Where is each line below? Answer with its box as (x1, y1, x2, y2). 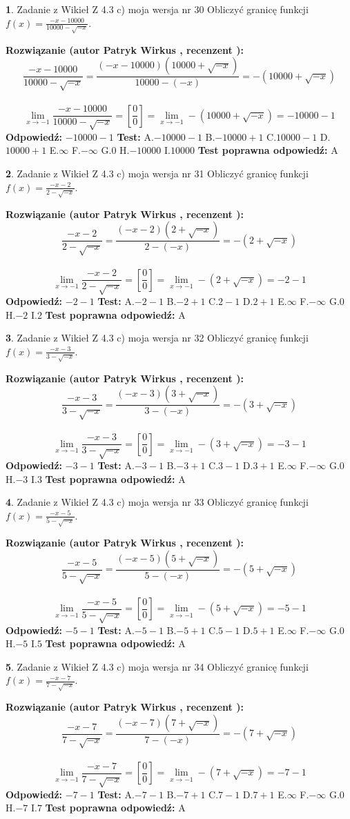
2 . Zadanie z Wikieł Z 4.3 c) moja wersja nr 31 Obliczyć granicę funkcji (6, 166, 309, 181)
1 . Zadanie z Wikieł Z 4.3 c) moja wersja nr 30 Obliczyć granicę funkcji (6, 2, 309, 16)
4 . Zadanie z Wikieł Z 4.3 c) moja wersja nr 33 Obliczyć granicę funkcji (6, 495, 309, 509)
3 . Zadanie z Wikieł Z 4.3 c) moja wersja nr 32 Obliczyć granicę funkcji (6, 330, 309, 345)
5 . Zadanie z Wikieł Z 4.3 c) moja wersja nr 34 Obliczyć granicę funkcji (6, 659, 309, 673)
